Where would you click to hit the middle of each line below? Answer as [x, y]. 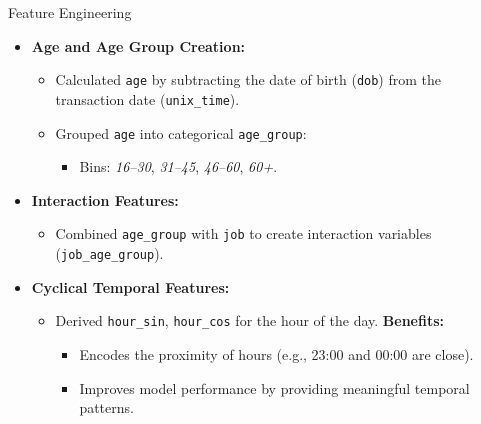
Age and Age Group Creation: [138, 45]
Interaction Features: [105, 199]
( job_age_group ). [109, 253]
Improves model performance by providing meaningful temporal [274, 387]
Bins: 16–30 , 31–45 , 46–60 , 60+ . [178, 166]
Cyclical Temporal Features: [130, 286]
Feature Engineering [70, 12]
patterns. [106, 407]
